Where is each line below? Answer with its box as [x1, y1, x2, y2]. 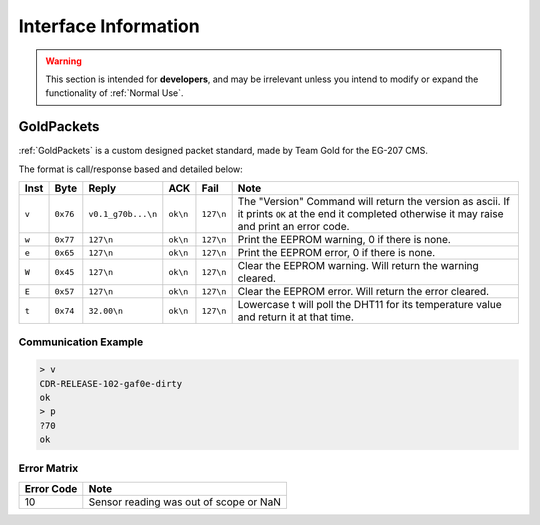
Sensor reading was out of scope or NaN [88, 495, 282, 509]
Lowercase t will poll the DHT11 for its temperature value [237, 298, 502, 312]
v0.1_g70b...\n [88, 208, 158, 219]
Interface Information [18, 15, 200, 37]
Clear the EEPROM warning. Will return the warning [237, 259, 479, 273]
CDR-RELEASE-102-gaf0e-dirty [39, 378, 183, 389]
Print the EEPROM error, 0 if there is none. [237, 246, 436, 260]
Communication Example [18, 335, 144, 349]
